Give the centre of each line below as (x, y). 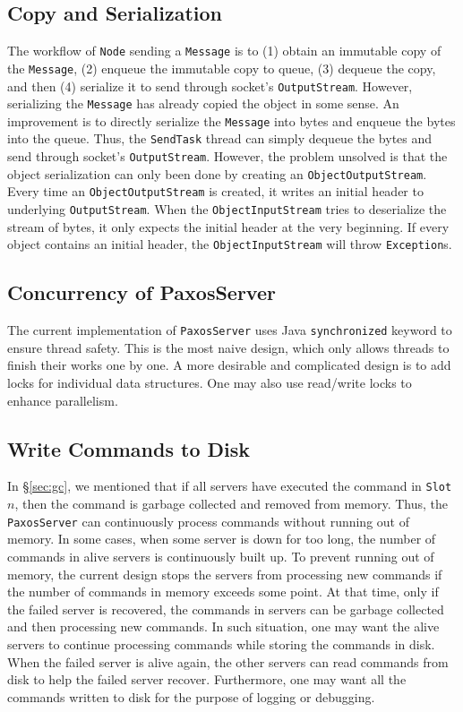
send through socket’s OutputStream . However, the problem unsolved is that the (227, 156)
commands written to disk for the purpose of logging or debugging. (191, 696)
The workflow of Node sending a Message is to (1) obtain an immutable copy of (224, 51)
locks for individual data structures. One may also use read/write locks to (210, 383)
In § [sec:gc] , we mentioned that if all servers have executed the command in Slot (230, 486)
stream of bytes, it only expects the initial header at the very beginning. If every (228, 226)
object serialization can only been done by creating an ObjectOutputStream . (217, 173)
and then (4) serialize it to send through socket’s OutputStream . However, (210, 86)
